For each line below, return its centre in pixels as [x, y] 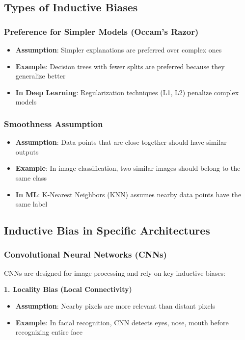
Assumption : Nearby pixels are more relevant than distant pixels [115, 305]
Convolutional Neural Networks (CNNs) [85, 254]
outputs [27, 151]
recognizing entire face [49, 332]
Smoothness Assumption [54, 123]
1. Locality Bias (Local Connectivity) [68, 289]
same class [31, 177]
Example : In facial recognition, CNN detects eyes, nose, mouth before [122, 322]
